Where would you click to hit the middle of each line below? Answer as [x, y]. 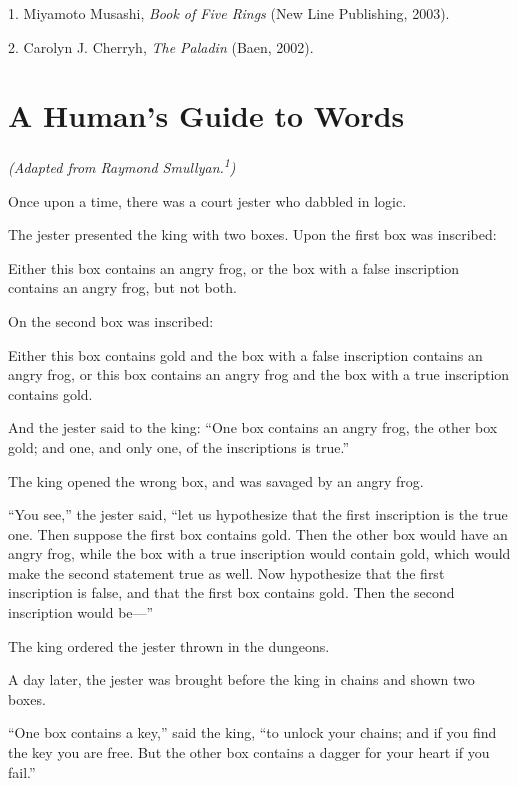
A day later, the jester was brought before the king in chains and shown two [241, 679]
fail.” [22, 771]
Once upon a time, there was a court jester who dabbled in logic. [207, 200]
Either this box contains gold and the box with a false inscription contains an [245, 354]
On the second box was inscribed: [111, 320]
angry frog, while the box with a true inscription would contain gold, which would [259, 553]
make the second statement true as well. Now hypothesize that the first [226, 572]
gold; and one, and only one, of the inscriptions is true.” [179, 446]
